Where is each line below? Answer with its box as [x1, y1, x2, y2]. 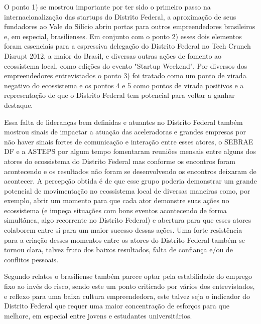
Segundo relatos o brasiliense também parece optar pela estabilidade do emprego [4, 271, 252, 281]
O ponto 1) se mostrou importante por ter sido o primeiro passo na [4, 2, 211, 12]
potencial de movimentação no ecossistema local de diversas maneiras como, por [4, 185, 250, 196]
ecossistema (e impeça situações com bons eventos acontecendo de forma [4, 205, 227, 215]
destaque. [4, 99, 33, 110]
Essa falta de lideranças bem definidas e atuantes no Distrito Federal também [4, 116, 243, 127]
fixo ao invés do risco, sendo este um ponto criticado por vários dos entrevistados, [4, 281, 255, 291]
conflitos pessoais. [4, 254, 59, 264]
